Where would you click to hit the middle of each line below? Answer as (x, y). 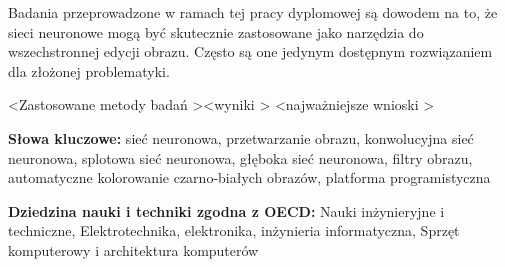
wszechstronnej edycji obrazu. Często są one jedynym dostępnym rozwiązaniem (250, 51)
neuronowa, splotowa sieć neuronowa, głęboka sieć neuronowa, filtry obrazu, (240, 157)
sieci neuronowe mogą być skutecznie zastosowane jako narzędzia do (216, 31)
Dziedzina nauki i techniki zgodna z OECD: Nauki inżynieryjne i (226, 210)
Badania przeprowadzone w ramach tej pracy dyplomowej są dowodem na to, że (253, 12)
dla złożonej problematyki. (89, 70)
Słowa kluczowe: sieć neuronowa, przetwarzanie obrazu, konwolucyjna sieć (241, 137)
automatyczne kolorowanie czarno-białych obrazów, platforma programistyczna (249, 177)
